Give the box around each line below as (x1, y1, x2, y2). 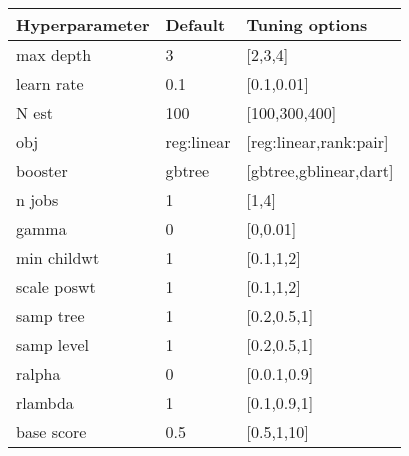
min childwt (16, 246, 100, 269)
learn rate (16, 72, 84, 95)
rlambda (16, 391, 74, 414)
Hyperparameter (16, 13, 150, 36)
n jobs (16, 188, 59, 211)
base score (16, 420, 87, 443)
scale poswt (16, 275, 96, 298)
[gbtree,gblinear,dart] (246, 159, 394, 182)
